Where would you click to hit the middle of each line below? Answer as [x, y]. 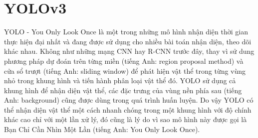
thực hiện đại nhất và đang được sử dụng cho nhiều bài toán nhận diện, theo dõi [128, 41]
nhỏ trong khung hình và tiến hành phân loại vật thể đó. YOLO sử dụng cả [120, 80]
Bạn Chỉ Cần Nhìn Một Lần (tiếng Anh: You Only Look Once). [102, 129]
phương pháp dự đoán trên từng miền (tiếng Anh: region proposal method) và [124, 61]
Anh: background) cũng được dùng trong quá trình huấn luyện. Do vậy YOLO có [129, 100]
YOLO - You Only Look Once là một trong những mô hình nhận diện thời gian [126, 32]
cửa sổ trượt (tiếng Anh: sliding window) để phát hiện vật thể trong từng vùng [125, 70]
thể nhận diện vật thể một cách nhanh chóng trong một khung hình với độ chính [128, 109]
